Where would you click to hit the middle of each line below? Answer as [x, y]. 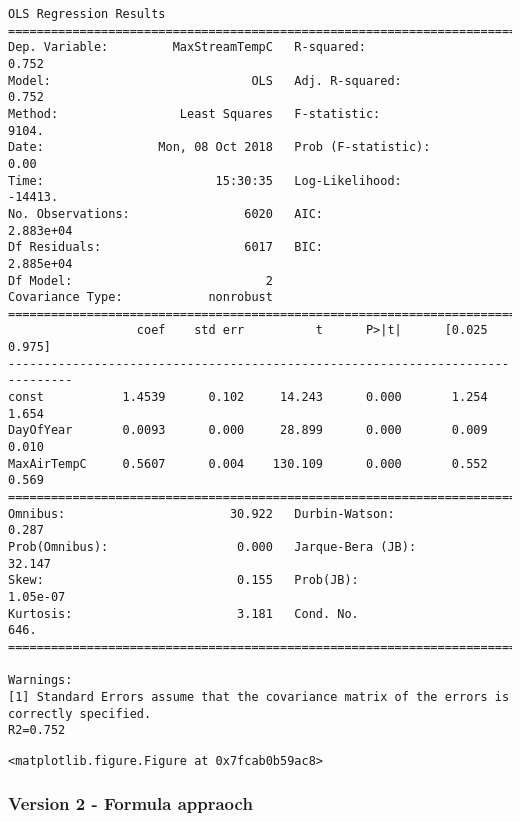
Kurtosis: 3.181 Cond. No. [183, 613]
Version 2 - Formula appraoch [130, 803]
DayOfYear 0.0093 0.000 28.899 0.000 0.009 [248, 430]
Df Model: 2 [140, 280]
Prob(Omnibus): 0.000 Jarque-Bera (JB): [212, 547]
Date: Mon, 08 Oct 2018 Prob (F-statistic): [219, 147]
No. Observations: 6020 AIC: [165, 213]
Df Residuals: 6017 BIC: [165, 247]
